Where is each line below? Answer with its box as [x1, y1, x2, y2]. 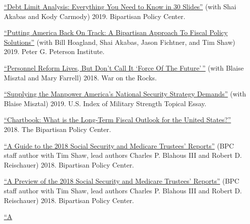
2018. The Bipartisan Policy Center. [4, 124, 111, 134]
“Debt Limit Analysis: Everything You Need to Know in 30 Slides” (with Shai [4, 1, 236, 11]
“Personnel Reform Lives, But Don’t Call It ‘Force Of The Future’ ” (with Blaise [4, 62, 244, 73]
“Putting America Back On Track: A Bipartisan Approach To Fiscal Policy [4, 27, 228, 37]
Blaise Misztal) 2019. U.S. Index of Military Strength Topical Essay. [4, 98, 206, 108]
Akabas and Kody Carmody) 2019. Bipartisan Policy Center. [4, 11, 185, 21]
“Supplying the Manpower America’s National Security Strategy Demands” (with [4, 89, 246, 99]
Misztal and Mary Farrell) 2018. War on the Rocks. [4, 72, 157, 82]
